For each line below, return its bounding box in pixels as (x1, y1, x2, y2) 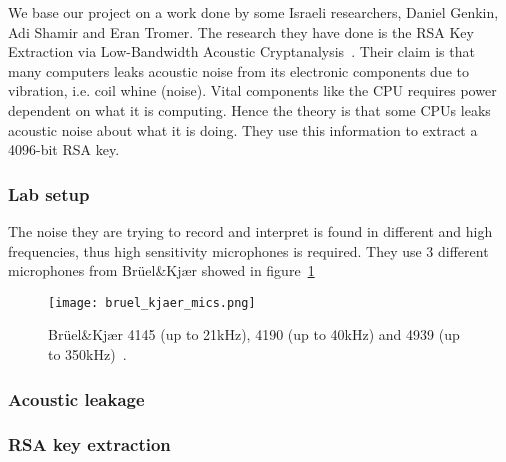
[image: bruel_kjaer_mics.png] (48, 295, 256, 310)
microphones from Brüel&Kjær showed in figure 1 (8, 260, 315, 281)
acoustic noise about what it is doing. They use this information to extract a (8, 119, 478, 140)
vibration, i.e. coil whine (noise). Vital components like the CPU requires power (8, 80, 497, 101)
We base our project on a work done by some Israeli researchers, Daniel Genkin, (8, 2, 499, 22)
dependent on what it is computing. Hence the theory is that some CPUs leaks (8, 99, 491, 120)
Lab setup (8, 181, 90, 206)
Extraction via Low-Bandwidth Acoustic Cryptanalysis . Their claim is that (8, 41, 475, 62)
